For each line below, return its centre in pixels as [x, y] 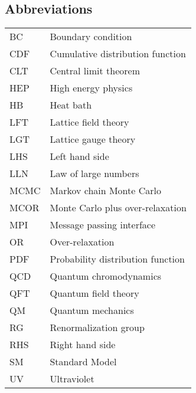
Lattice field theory [89, 122]
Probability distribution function [117, 259]
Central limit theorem [95, 71]
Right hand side [83, 344]
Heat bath [71, 105]
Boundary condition [91, 36]
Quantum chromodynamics [106, 276]
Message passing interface [103, 225]
